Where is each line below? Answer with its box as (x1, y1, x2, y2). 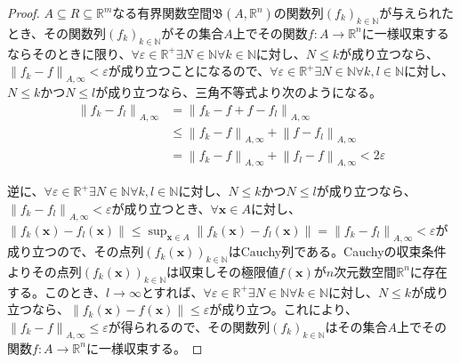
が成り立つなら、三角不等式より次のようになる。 (95, 83, 383, 101)
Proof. (7, 4, 40, 21)
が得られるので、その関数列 (108, 317, 270, 335)
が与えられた (379, 4, 455, 21)
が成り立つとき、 (111, 198, 211, 217)
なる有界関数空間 (112, 4, 213, 21)
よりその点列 (7, 262, 82, 280)
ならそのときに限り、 (7, 44, 132, 62)
